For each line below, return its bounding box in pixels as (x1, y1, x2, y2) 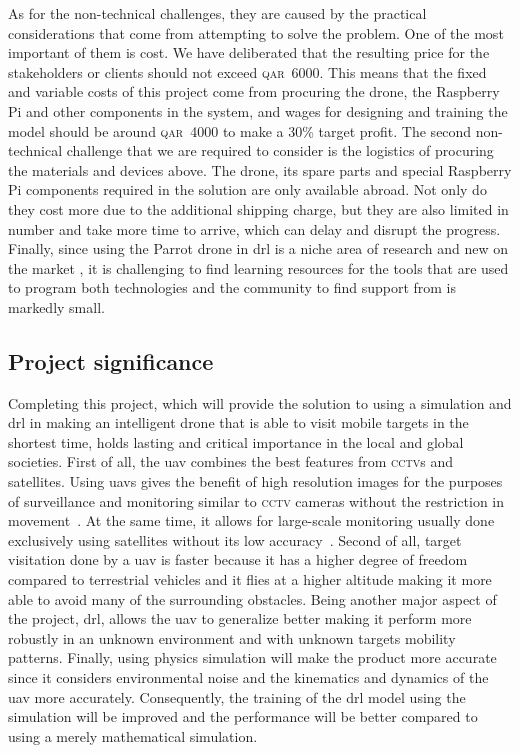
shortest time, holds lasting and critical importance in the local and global (8, 431, 464, 452)
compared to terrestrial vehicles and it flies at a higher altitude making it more (8, 569, 492, 590)
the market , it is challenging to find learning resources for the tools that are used (8, 257, 509, 278)
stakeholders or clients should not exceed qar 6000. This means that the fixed (8, 61, 487, 82)
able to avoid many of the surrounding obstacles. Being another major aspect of (8, 588, 497, 609)
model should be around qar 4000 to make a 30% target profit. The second (8, 120, 472, 141)
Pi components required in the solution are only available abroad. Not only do (8, 179, 487, 200)
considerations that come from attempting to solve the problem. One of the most (8, 22, 504, 43)
